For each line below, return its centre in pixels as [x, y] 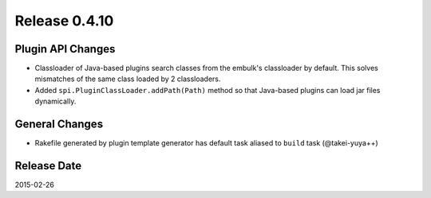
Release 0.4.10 [64, 21]
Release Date [48, 166]
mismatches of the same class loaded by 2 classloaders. [128, 79]
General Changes [59, 124]
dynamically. [55, 101]
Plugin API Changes [65, 49]
